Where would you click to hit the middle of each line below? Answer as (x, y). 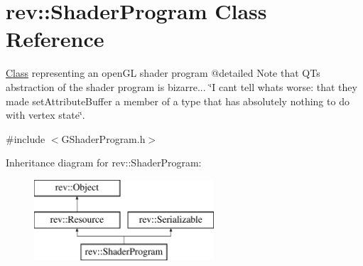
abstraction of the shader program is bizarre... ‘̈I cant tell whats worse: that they (181, 86)
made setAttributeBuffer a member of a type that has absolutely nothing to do (178, 101)
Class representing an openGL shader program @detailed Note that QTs (163, 73)
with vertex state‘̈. (45, 115)
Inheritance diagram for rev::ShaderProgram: (104, 163)
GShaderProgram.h (103, 138)
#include (26, 138)
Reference (55, 39)
